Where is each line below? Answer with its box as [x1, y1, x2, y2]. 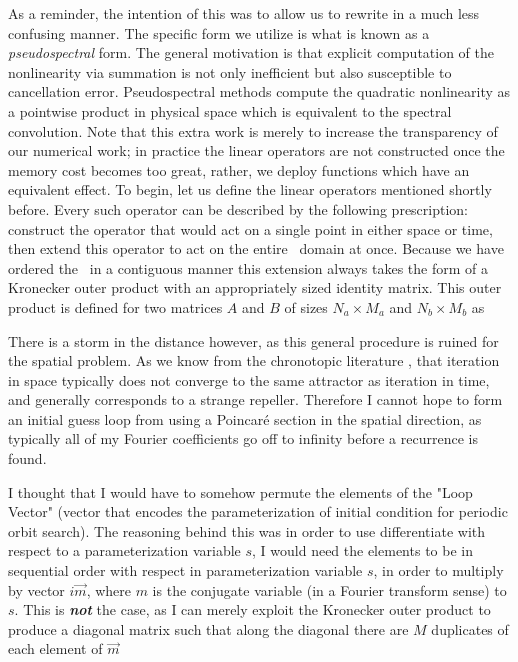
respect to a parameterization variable [8, 540, 241, 561]
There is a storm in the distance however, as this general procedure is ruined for [8, 330, 499, 351]
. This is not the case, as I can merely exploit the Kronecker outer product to [14, 599, 491, 620]
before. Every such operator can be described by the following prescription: [8, 198, 469, 219]
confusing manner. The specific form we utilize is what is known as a [8, 22, 430, 43]
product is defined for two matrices [8, 296, 223, 317]
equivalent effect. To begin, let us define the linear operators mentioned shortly [8, 179, 492, 200]
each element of [8, 638, 103, 659]
